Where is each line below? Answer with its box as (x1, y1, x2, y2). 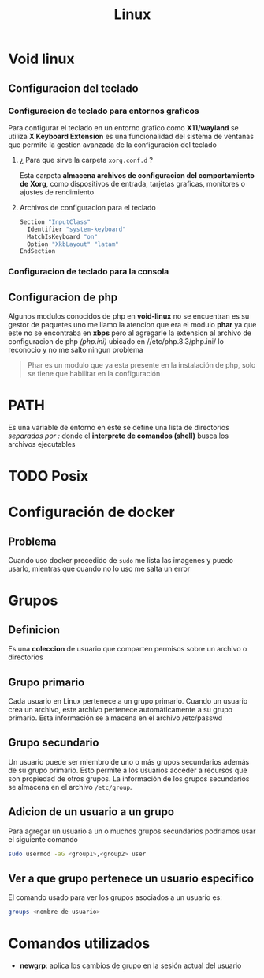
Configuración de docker (8, 504, 175, 521)
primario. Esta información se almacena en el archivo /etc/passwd (8, 713, 223, 723)
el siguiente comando (8, 834, 79, 844)
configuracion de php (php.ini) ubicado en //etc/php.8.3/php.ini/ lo (8, 336, 225, 346)
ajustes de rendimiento (19, 187, 95, 197)
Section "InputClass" (19, 217, 91, 226)
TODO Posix (8, 467, 89, 485)
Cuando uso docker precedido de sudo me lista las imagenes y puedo (8, 556, 234, 565)
